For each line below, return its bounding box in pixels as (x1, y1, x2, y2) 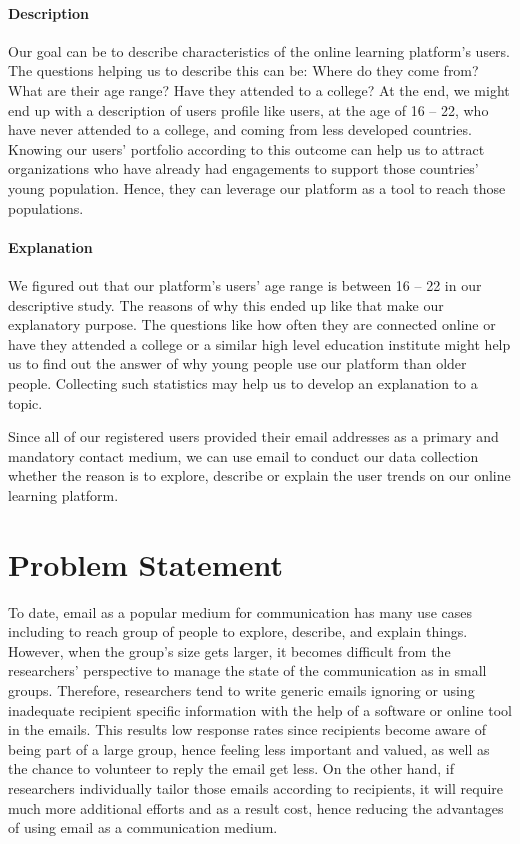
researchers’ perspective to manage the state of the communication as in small (8, 660, 487, 681)
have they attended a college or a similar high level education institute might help (8, 333, 511, 354)
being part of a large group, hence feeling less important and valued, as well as (8, 738, 490, 759)
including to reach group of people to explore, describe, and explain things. (8, 621, 468, 642)
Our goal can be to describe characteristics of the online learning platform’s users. (8, 40, 511, 61)
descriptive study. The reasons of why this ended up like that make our (8, 294, 444, 315)
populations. (8, 197, 84, 218)
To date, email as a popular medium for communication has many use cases (8, 601, 472, 622)
